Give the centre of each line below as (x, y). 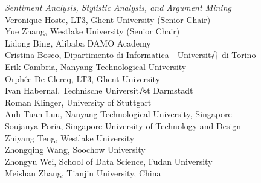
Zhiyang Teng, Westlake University (70, 137)
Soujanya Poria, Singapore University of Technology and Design (123, 125)
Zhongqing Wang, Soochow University (75, 149)
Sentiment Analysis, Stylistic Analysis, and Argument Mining (118, 7)
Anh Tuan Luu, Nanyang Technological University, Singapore (118, 114)
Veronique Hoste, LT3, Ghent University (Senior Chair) (108, 19)
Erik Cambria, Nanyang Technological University (96, 66)
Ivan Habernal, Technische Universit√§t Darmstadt (99, 90)
